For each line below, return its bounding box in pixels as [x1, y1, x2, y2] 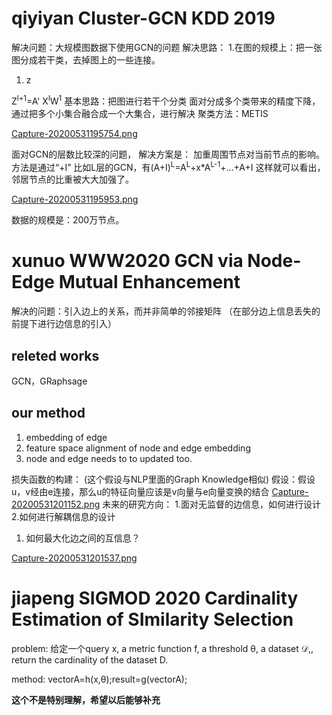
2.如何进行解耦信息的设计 [11, 510, 116, 522]
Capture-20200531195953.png [11, 193, 139, 206]
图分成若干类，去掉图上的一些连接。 [11, 53, 161, 66]
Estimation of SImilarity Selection [11, 608, 294, 631]
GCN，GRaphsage [11, 375, 88, 387]
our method [11, 405, 86, 422]
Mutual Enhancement [58, 271, 241, 294]
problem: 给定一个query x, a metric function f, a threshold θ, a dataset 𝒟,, [11, 642, 314, 654]
